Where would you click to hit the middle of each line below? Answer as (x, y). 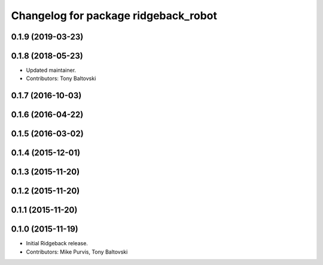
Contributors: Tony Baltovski (61, 78)
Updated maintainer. (51, 70)
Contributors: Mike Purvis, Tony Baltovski (77, 252)
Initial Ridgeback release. (57, 243)
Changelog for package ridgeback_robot (114, 16)
